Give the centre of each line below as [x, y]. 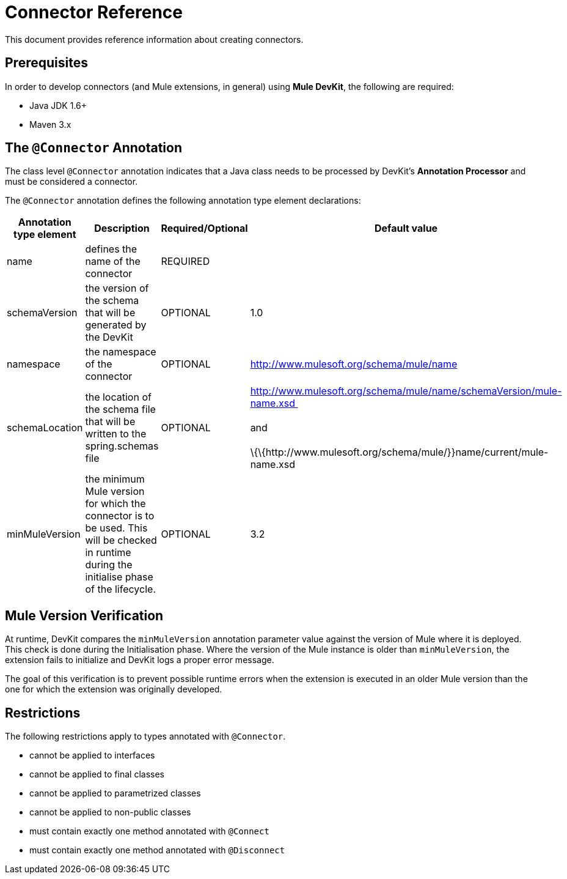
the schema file [120, 410]
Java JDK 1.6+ [58, 105]
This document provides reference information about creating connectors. [154, 39]
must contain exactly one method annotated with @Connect [149, 831]
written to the [116, 434]
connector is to [120, 516]
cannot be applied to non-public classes [110, 812]
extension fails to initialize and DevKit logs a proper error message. [140, 660]
